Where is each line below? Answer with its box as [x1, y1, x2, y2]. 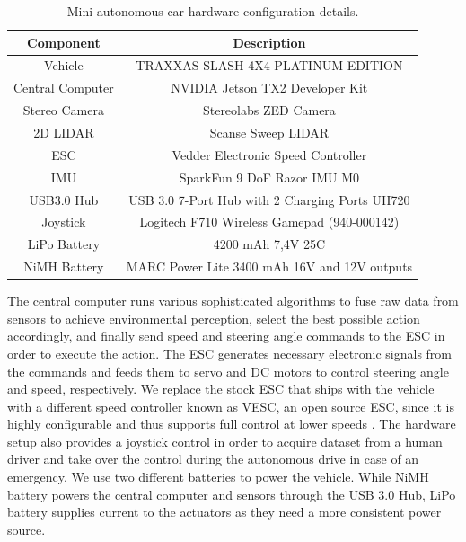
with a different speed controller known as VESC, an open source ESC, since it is [7, 396, 454, 415]
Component [27, 32, 101, 51]
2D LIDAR [33, 122, 94, 141]
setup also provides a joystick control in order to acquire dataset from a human [7, 431, 443, 450]
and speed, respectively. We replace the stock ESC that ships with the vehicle [7, 379, 435, 398]
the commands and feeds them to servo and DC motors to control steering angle [7, 361, 449, 380]
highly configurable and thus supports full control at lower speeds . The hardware [7, 414, 456, 433]
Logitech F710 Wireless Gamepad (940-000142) [139, 212, 400, 231]
